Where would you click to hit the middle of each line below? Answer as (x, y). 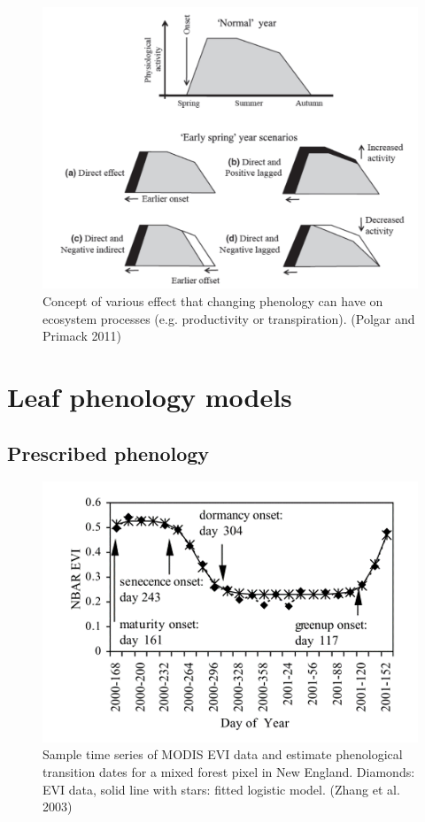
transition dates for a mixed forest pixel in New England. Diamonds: (229, 772)
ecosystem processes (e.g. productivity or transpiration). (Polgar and (229, 318)
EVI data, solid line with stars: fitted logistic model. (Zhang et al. (221, 789)
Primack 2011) (82, 336)
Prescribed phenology (108, 453)
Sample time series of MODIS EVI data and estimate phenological (223, 754)
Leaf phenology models (150, 396)
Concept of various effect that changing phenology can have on (213, 301)
